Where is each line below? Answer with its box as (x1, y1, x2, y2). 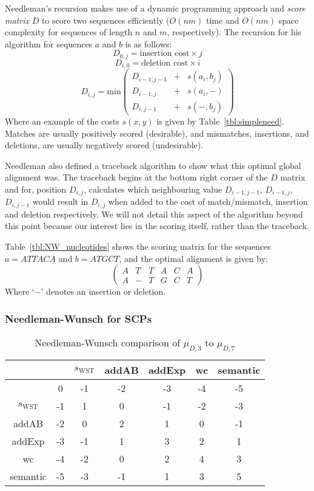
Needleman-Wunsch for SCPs (5, 311, 152, 326)
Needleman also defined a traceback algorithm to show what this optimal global (5, 159, 301, 171)
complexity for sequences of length (5, 26, 133, 38)
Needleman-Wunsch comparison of (35, 335, 181, 349)
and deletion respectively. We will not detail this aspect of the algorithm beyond (5, 207, 303, 220)
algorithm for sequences (5, 37, 93, 50)
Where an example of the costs (5, 114, 119, 127)
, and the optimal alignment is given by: (119, 252, 268, 264)
